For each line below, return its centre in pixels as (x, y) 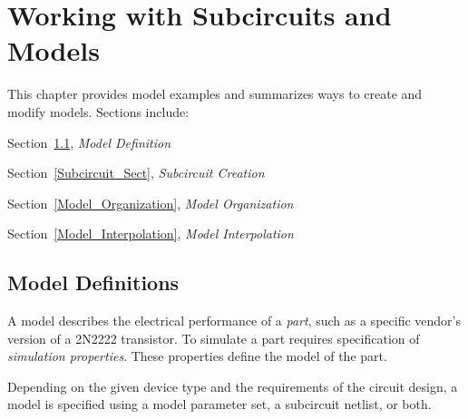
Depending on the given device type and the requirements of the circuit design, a (233, 386)
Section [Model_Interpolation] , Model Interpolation (151, 234)
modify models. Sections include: (98, 111)
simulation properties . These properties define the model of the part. (197, 356)
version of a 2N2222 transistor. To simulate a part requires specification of (214, 338)
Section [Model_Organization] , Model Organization (151, 203)
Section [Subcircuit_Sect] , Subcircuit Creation (136, 173)
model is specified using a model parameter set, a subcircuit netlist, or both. (219, 404)
